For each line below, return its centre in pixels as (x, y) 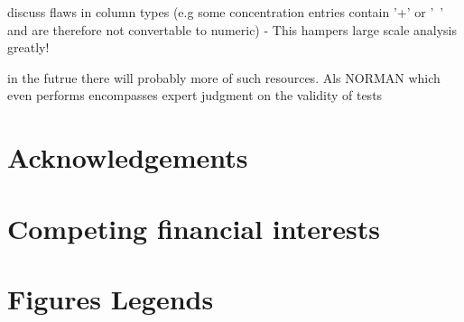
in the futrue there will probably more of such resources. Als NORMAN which (224, 77)
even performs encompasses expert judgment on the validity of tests (195, 95)
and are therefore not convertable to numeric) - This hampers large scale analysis (232, 29)
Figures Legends (111, 298)
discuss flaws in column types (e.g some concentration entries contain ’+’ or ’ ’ (226, 12)
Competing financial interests (194, 228)
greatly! (28, 47)
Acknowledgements (128, 157)
